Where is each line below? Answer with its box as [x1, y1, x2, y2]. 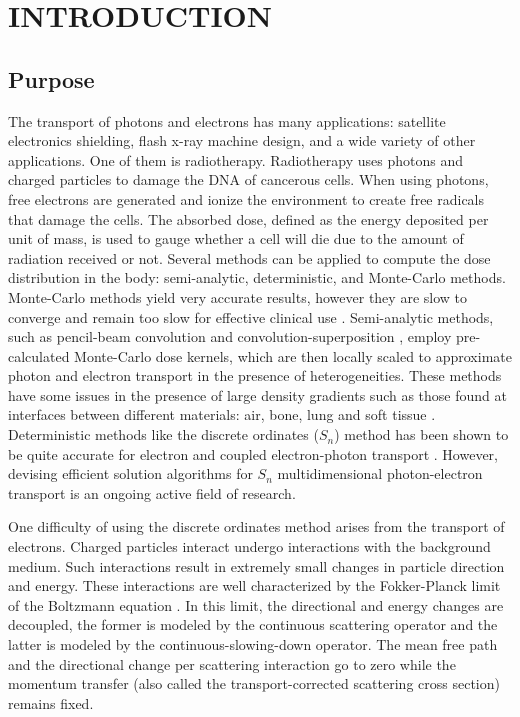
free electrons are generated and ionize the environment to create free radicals [8, 188, 485, 209]
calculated [8, 345, 70, 366]
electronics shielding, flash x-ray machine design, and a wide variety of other [8, 130, 476, 151]
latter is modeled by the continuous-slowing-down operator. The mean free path [8, 634, 498, 655]
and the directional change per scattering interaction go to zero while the [8, 653, 456, 674]
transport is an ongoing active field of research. [8, 482, 296, 503]
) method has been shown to [334, 424, 509, 445]
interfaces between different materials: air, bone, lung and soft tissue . [8, 404, 436, 425]
